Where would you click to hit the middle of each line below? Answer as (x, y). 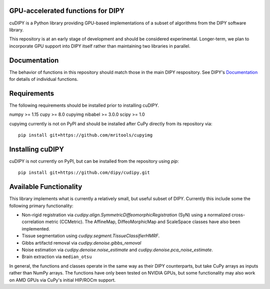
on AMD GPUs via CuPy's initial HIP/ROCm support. (62, 280)
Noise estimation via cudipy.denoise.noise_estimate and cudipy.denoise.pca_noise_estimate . (117, 250)
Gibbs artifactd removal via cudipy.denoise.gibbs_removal (81, 243)
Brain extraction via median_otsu (57, 257)
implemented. (36, 229)
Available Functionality (46, 187)
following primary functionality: (41, 206)
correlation (33, 222)
